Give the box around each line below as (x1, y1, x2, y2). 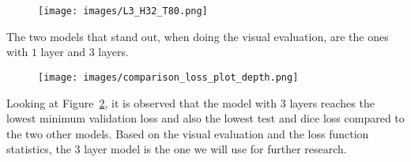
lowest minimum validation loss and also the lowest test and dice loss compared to (6, 110, 405, 126)
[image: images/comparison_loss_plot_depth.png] (38, 71, 299, 83)
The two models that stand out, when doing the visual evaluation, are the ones (6, 28, 389, 44)
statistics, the (6, 141, 71, 157)
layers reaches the (289, 94, 375, 111)
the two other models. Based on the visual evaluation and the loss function (6, 125, 369, 141)
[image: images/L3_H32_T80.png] (38, 6, 208, 17)
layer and (40, 43, 86, 60)
